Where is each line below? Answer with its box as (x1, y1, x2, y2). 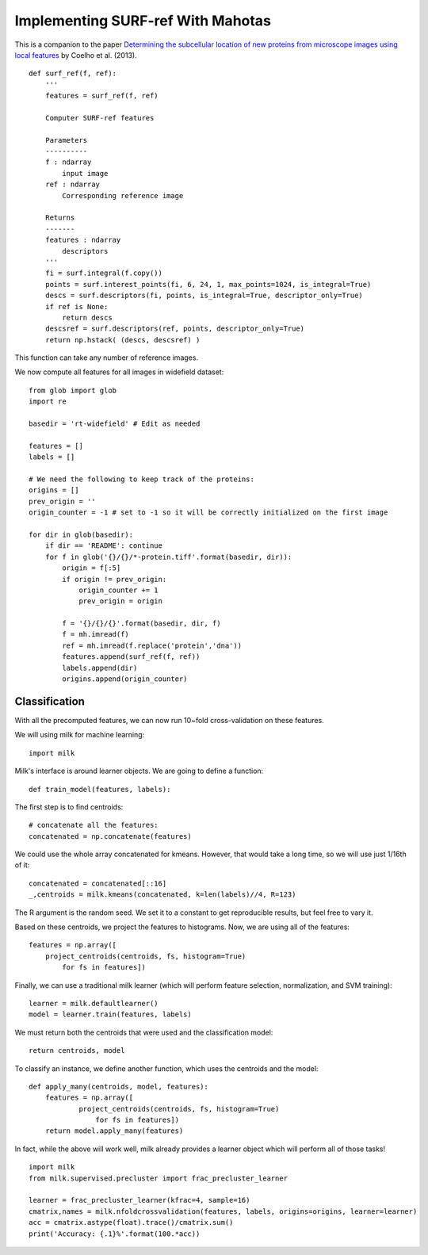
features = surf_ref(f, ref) (44, 91, 159, 101)
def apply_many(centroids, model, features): (29, 1082, 209, 1091)
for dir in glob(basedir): (29, 530, 134, 539)
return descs (62, 313, 113, 322)
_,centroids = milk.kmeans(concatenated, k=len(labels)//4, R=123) (29, 890, 296, 899)
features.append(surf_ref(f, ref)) (62, 652, 201, 661)
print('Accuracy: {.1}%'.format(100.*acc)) (29, 1229, 201, 1238)
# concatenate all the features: (29, 821, 159, 830)
